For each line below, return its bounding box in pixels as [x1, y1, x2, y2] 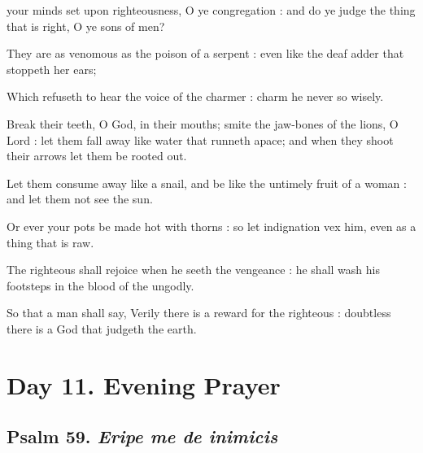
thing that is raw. [7, 233, 94, 250]
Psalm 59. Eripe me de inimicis [7, 424, 278, 449]
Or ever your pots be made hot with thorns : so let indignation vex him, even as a [7, 217, 416, 234]
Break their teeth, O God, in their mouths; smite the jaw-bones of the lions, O [7, 115, 399, 132]
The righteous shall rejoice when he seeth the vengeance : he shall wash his [7, 261, 380, 278]
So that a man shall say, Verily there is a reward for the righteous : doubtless [7, 304, 391, 321]
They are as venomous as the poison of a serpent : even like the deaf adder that [7, 45, 404, 62]
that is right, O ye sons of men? [7, 17, 165, 34]
